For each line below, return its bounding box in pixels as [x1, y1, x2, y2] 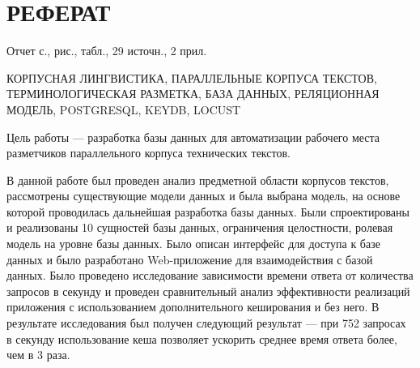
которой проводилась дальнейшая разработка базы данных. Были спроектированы [6, 203, 409, 220]
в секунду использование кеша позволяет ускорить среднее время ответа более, [6, 330, 397, 347]
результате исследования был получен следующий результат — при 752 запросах [6, 315, 406, 332]
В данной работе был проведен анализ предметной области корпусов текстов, [6, 171, 389, 188]
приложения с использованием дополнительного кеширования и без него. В [6, 298, 380, 315]
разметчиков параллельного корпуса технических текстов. [6, 144, 291, 161]
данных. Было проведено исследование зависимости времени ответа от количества [6, 267, 414, 284]
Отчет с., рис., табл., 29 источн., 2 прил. [6, 42, 207, 59]
